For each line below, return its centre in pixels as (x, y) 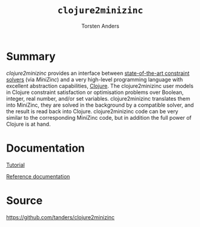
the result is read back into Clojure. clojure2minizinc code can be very (92, 111)
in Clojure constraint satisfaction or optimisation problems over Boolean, (95, 92)
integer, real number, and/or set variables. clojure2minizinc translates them (98, 98)
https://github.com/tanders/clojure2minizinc (61, 217)
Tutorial (16, 165)
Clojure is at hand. (28, 124)
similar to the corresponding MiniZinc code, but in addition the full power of (99, 117)
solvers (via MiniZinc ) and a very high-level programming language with (95, 79)
